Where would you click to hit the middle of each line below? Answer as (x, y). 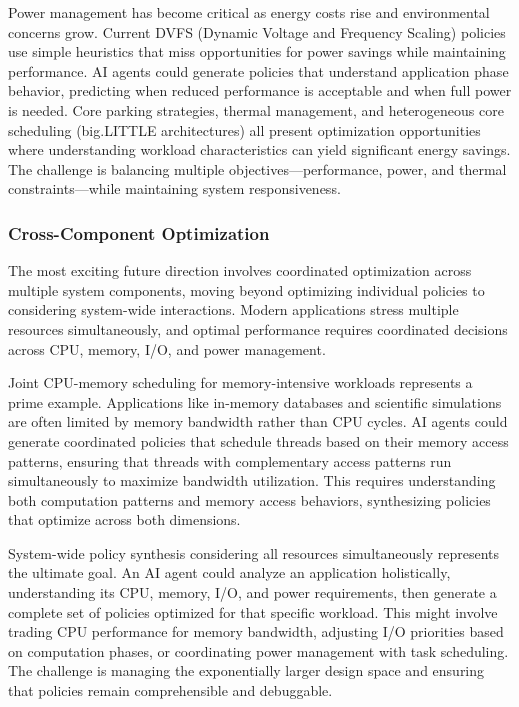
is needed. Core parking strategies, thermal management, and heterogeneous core (256, 109)
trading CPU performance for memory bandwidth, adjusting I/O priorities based (256, 631)
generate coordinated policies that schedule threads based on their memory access (258, 440)
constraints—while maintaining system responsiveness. (174, 188)
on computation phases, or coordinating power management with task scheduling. (258, 650)
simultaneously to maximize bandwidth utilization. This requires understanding (252, 480)
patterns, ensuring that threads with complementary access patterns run (230, 460)
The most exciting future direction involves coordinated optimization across (240, 270)
